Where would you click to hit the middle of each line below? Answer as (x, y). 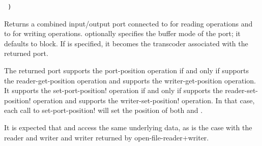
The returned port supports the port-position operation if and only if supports (127, 70)
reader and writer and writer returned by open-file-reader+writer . (107, 137)
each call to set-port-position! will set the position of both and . (104, 110)
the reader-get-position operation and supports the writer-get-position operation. (130, 80)
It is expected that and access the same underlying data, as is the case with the (128, 127)
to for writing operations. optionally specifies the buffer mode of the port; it (122, 33)
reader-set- (242, 90)
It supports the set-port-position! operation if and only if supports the (113, 90)
